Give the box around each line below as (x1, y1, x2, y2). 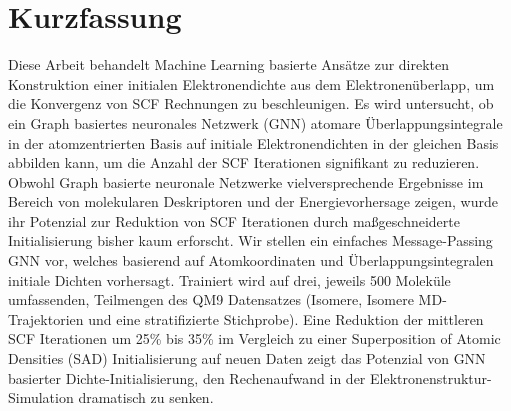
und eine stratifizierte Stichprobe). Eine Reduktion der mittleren (88, 308, 484, 329)
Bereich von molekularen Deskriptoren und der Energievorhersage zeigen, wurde (8, 191, 498, 212)
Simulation (8, 387, 74, 408)
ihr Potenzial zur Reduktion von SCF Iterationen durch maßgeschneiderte (8, 210, 460, 231)
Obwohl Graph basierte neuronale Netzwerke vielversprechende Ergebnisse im (8, 171, 484, 192)
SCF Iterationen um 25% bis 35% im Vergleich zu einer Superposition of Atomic (8, 328, 501, 349)
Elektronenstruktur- (369, 367, 492, 388)
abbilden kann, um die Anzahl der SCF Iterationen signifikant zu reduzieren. (8, 152, 480, 173)
